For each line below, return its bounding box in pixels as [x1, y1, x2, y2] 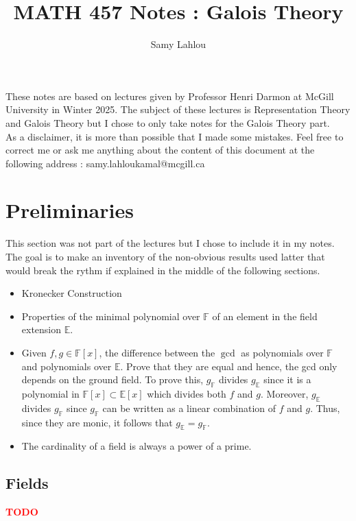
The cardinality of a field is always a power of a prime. [21, 439, 252, 453]
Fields [5, 472, 49, 494]
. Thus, [310, 400, 340, 415]
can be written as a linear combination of [102, 400, 276, 415]
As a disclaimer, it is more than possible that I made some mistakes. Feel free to [5, 129, 344, 143]
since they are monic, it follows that [21, 415, 173, 429]
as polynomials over [241, 345, 324, 359]
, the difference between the [99, 345, 215, 359]
